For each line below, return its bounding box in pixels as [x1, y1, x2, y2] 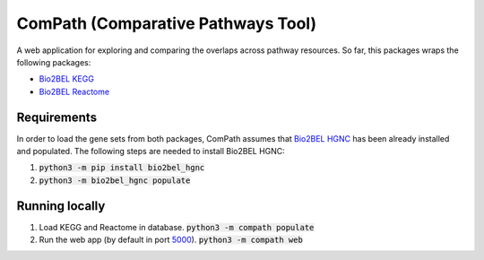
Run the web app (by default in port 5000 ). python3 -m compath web [39, 234, 304, 246]
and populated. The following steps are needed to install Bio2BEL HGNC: [16, 146, 286, 157]
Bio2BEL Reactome [39, 86, 110, 97]
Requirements [16, 109, 98, 125]
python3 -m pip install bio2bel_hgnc [39, 162, 205, 173]
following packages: [16, 56, 91, 67]
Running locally [16, 198, 106, 213]
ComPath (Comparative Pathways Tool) [16, 13, 317, 33]
